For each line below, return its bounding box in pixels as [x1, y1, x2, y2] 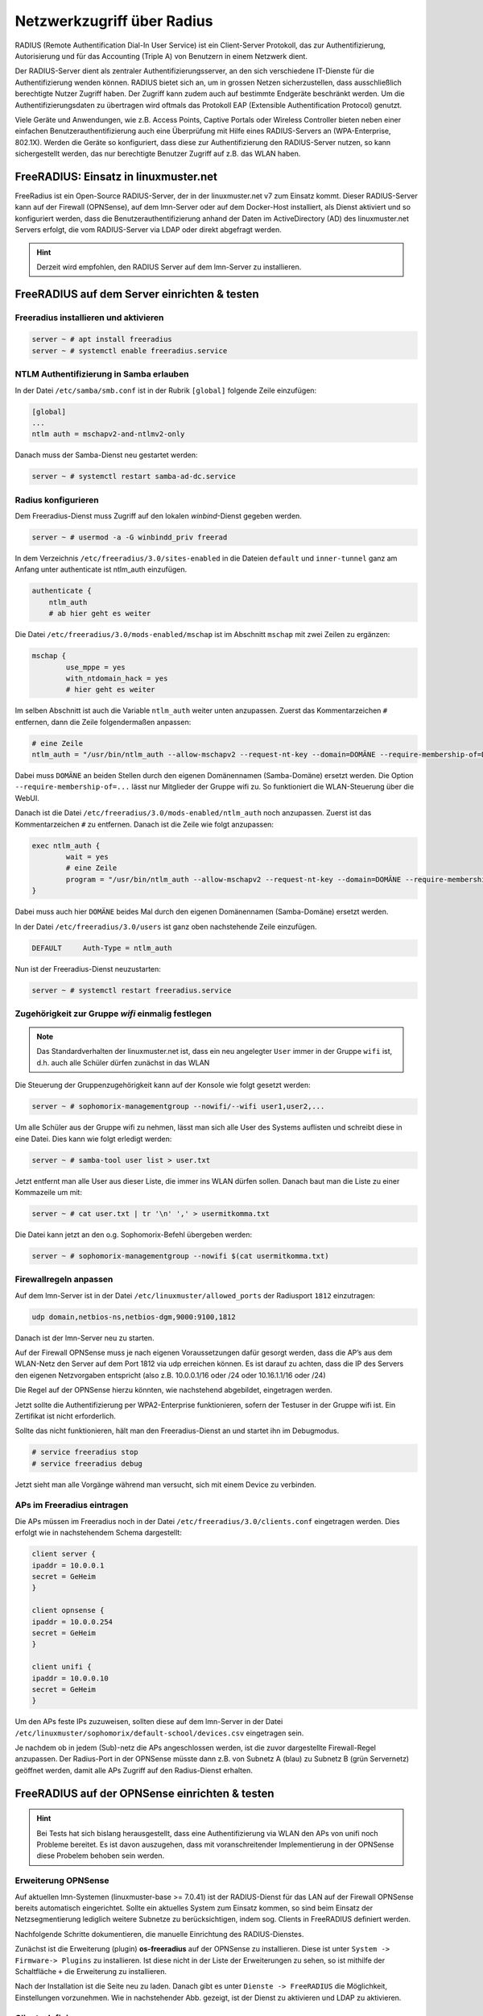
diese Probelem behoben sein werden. [36, 1851, 165, 1860]
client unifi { [31, 1662, 92, 1672]
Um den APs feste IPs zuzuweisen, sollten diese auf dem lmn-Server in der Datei [14, 1717, 283, 1727]
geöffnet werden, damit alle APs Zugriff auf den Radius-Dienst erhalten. [14, 1765, 253, 1775]
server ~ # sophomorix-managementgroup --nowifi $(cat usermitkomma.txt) [31, 1251, 329, 1260]
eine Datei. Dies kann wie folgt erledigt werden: [14, 1134, 172, 1143]
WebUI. [14, 793, 40, 802]
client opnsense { [31, 1606, 105, 1615]
